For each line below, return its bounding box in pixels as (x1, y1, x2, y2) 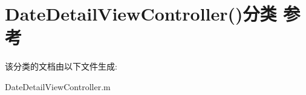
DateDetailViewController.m (5, 80, 111, 93)
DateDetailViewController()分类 (5, 1, 277, 26)
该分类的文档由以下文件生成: (5, 60, 117, 73)
